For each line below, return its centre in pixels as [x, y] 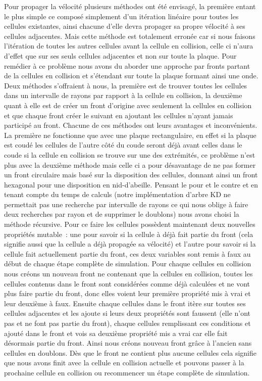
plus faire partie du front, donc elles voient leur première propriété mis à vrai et [127, 293]
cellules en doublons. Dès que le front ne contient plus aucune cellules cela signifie [130, 352]
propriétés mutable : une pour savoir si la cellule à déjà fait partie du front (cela [129, 234]
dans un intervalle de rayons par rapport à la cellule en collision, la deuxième [123, 95]
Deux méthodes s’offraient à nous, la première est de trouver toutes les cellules [126, 85]
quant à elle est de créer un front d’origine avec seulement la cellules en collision [128, 105]
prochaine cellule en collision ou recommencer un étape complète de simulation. [127, 372]
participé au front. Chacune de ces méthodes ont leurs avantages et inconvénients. [131, 125]
